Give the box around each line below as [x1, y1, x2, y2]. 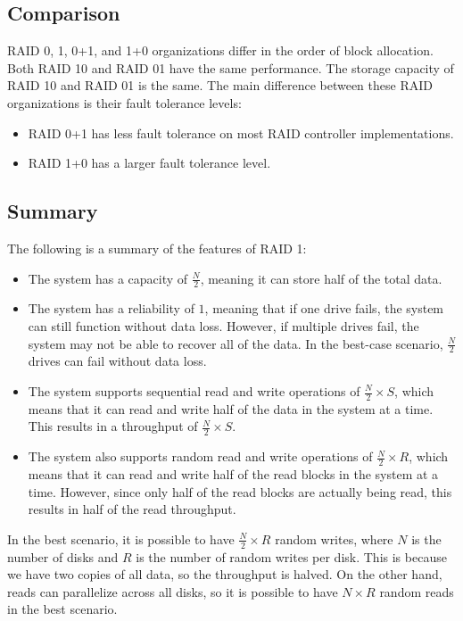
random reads [379, 582, 454, 600]
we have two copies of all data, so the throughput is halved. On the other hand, [7, 565, 442, 584]
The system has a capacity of [28, 269, 188, 287]
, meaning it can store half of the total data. [200, 269, 442, 287]
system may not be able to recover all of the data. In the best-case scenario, [28, 334, 443, 352]
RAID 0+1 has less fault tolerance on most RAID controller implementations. [28, 123, 454, 142]
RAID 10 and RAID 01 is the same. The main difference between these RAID [7, 76, 433, 95]
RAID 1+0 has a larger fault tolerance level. [28, 153, 271, 172]
